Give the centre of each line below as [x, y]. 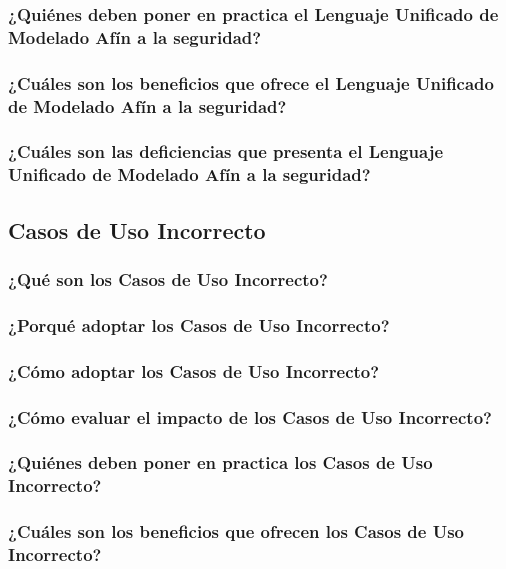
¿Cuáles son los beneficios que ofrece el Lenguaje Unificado [251, 82]
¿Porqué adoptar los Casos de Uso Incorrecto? [199, 324]
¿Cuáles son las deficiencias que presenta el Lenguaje [226, 151]
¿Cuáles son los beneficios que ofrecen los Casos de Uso [236, 531]
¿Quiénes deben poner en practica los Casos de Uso [220, 462]
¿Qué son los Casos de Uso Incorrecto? [168, 279]
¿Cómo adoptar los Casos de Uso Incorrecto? [194, 370]
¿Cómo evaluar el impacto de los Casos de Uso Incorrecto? [250, 416]
